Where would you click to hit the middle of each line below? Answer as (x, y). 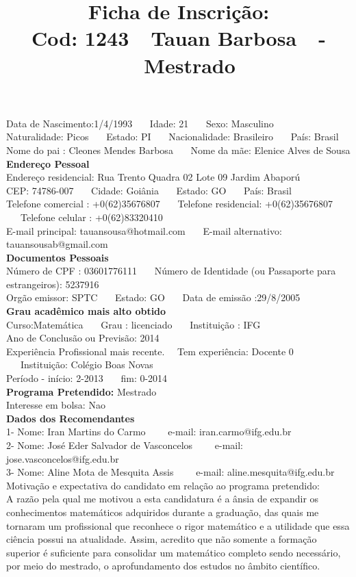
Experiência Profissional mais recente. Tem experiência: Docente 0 (150, 351)
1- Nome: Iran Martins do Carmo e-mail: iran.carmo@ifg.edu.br (149, 432)
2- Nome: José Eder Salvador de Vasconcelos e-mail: (125, 445)
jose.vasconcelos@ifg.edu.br (63, 458)
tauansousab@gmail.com (57, 244)
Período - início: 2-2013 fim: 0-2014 (87, 378)
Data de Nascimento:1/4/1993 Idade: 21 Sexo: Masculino (140, 123)
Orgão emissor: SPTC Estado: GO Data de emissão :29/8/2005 (153, 297)
